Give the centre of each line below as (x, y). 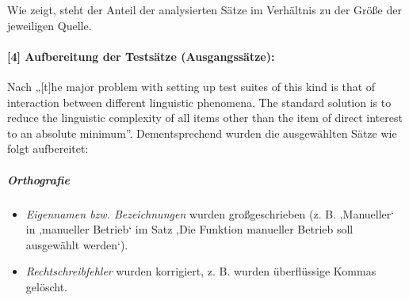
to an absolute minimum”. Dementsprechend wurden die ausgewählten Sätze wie (202, 133)
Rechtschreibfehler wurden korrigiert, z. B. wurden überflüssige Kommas (201, 271)
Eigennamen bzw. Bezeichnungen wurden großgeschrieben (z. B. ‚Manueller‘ (210, 213)
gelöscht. (46, 286)
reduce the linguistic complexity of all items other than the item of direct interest (205, 118)
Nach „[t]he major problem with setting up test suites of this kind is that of (191, 86)
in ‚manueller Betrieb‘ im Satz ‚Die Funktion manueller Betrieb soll (189, 229)
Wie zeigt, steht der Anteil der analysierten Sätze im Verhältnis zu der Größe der (204, 9)
